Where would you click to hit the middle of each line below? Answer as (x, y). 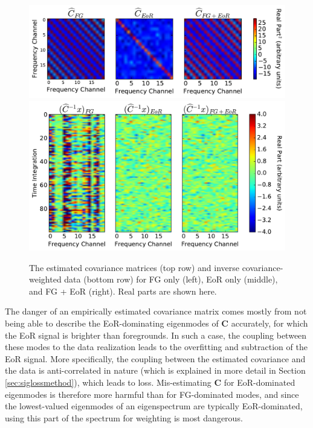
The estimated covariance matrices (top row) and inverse (134, 267)
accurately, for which (269, 323)
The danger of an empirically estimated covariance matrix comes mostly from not (156, 311)
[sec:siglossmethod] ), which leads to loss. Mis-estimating (108, 382)
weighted (45, 279)
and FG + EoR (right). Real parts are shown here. (123, 291)
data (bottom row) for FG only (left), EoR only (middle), (171, 279)
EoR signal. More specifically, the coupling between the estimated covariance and (155, 358)
